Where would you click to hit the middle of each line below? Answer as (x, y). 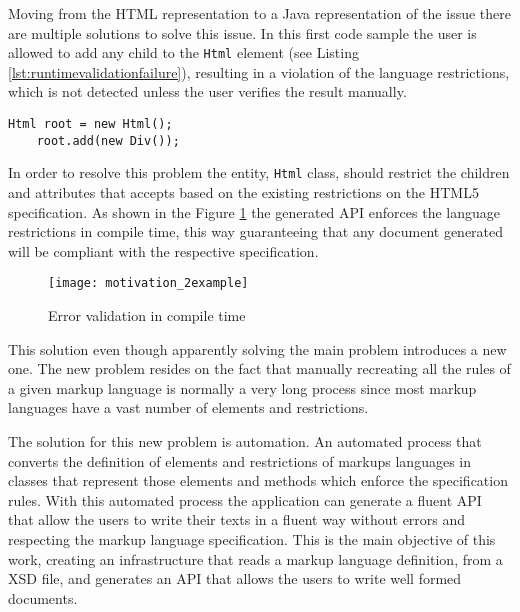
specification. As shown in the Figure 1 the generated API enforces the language (254, 211)
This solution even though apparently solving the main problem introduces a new (257, 348)
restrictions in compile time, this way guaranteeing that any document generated (256, 231)
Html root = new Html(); (90, 124)
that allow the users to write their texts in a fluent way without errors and (237, 519)
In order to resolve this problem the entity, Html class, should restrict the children (259, 172)
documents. (43, 597)
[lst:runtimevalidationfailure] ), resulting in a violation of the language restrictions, (259, 71)
